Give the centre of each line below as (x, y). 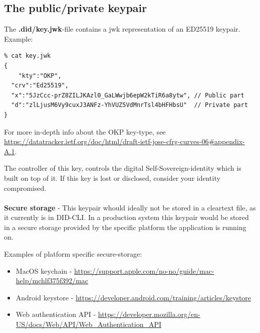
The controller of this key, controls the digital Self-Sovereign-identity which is (123, 168)
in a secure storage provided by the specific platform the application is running (125, 227)
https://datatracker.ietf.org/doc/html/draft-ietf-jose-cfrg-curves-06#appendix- (124, 141)
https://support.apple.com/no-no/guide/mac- (144, 270)
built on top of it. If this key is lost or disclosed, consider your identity (112, 178)
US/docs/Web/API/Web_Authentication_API (89, 324)
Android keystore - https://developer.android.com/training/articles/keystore (134, 297)
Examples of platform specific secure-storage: (73, 254)
